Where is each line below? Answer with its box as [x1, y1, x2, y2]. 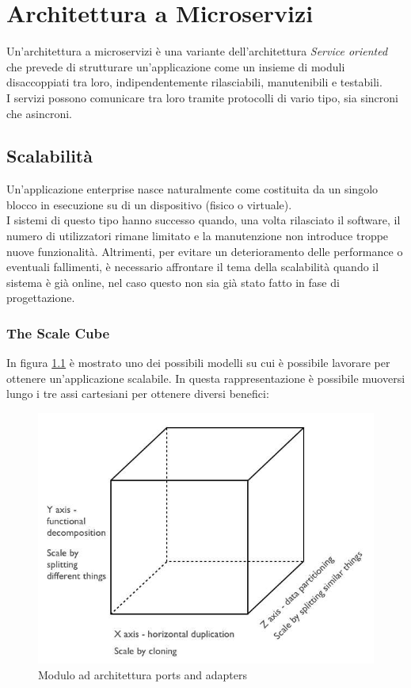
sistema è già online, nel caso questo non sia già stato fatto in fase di [6, 273, 340, 290]
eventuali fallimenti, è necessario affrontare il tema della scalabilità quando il [6, 258, 379, 275]
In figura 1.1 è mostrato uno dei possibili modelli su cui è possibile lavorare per [6, 354, 390, 371]
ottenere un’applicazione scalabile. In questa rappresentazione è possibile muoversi [6, 369, 405, 386]
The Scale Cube [6, 323, 110, 342]
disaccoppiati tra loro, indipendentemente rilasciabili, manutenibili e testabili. [6, 74, 382, 90]
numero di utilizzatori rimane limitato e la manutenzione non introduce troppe [6, 227, 389, 244]
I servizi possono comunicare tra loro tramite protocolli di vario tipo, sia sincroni [6, 89, 398, 105]
